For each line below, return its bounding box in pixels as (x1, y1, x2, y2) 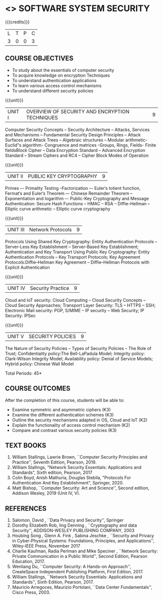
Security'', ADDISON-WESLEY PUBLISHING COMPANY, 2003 (12, 528, 135, 533)
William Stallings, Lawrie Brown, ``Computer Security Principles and (12, 454, 147, 460)
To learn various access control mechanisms (12, 83, 102, 88)
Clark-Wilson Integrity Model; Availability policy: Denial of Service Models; (5, 355, 153, 362)
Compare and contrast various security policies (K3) (12, 427, 117, 433)
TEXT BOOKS (5, 441, 47, 450)
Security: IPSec (5, 313, 36, 318)
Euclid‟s (5, 142, 22, 148)
